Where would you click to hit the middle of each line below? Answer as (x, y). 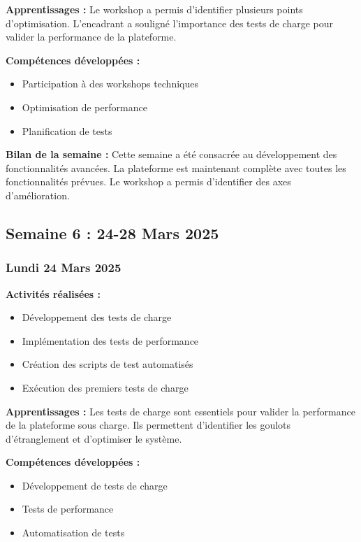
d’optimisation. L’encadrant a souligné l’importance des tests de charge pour (169, 23)
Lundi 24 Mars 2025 (64, 268)
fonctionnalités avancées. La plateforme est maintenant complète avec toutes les (176, 167)
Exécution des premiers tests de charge (105, 387)
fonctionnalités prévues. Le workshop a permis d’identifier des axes (148, 181)
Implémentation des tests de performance (110, 340)
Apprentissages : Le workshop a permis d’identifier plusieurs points (154, 9)
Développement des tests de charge (97, 317)
